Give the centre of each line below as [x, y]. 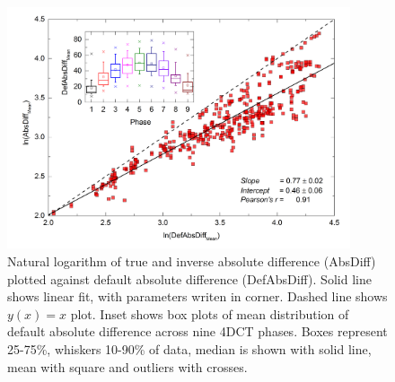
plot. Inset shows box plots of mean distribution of [210, 313]
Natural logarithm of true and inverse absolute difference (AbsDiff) [192, 261]
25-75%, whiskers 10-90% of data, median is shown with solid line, [189, 348]
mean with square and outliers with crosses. [127, 366]
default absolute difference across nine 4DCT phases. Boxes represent [197, 331]
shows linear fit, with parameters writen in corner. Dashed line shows [197, 296]
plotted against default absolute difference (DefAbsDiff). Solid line [189, 278]
